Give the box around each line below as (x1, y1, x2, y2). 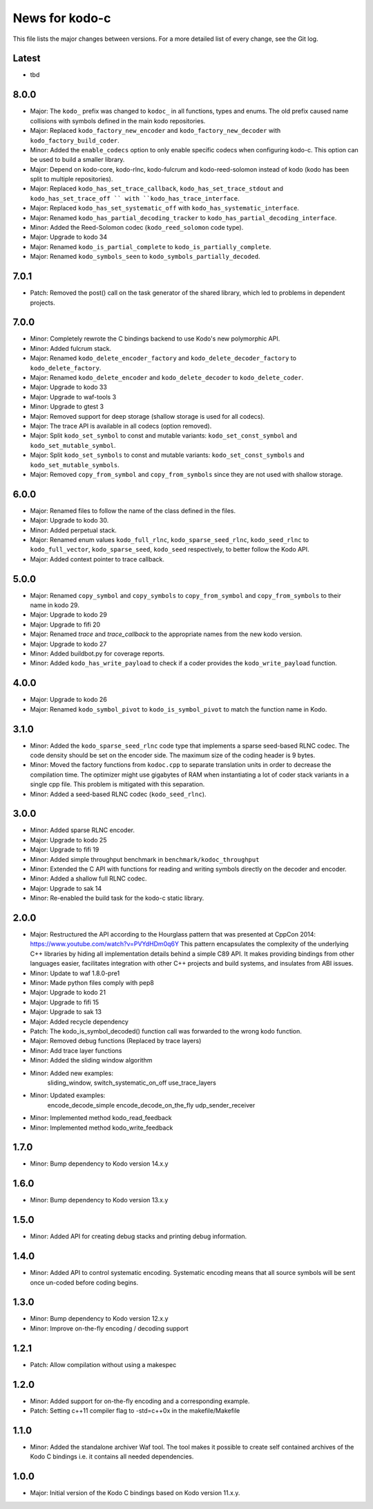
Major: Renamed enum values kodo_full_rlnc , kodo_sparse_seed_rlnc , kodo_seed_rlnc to (30, 535, 309, 543)
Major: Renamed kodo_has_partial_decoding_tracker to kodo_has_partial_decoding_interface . (30, 213, 337, 222)
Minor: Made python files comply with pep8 (30, 979, 155, 987)
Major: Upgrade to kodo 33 (30, 383, 107, 391)
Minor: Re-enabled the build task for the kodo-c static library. (30, 894, 204, 903)
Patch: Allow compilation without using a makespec (30, 1360, 177, 1368)
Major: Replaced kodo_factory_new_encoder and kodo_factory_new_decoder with (30, 127, 281, 135)
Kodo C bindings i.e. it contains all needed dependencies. (30, 1452, 194, 1461)
